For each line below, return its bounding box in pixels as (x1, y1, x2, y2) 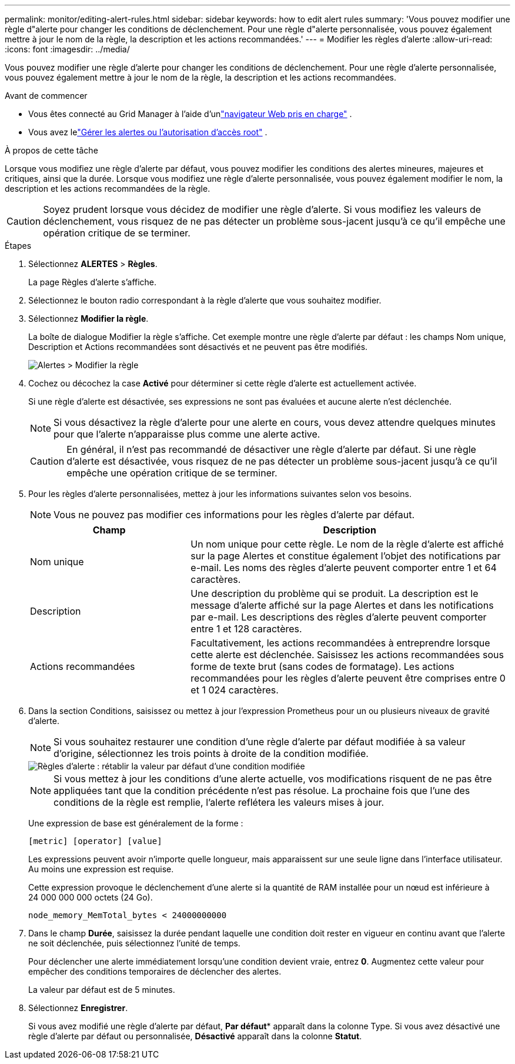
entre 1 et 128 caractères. (190, 623, 302, 635)
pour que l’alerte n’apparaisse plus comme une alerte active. (53, 428, 320, 440)
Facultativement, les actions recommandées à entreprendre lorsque (190, 637, 490, 649)
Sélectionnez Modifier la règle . (28, 313, 149, 323)
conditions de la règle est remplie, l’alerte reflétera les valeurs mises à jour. (53, 796, 384, 808)
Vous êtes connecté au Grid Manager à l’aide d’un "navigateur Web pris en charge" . (28, 109, 352, 119)
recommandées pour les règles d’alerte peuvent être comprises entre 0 (190, 672, 506, 684)
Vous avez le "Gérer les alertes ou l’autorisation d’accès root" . (28, 127, 267, 137)
